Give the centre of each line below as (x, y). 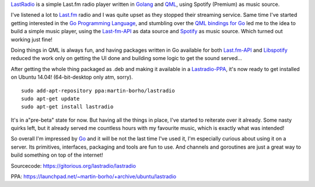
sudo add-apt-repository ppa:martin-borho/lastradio (98, 91)
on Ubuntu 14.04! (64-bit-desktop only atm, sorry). (72, 77)
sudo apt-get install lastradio (67, 107)
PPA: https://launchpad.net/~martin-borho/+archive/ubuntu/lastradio (94, 177)
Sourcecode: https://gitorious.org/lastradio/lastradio (73, 165)
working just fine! (32, 39)
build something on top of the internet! (57, 155)
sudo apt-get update (50, 98)
